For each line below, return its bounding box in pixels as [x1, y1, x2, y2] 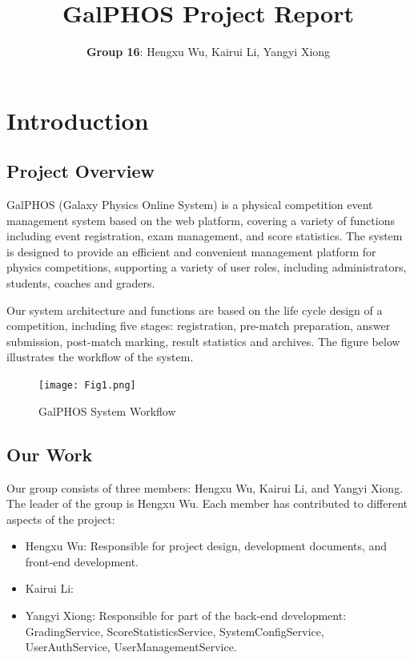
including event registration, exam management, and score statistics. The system [6, 227, 403, 244]
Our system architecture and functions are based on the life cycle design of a [6, 301, 383, 318]
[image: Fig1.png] [38, 380, 136, 392]
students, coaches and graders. [6, 275, 155, 292]
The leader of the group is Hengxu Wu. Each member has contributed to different [6, 495, 408, 512]
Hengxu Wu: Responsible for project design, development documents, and [25, 537, 388, 554]
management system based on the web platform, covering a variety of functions [6, 211, 395, 228]
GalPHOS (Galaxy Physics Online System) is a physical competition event [6, 196, 373, 213]
